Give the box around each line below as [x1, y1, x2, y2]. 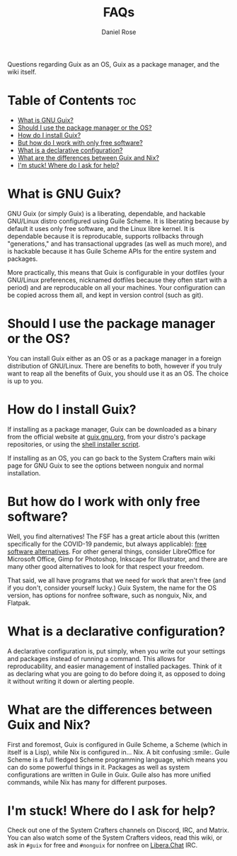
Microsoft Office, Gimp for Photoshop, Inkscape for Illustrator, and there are [7, 554, 228, 563]
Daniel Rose [101, 28, 137, 36]
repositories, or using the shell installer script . [7, 440, 141, 449]
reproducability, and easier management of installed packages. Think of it [7, 662, 222, 670]
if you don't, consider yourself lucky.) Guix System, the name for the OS [7, 583, 217, 592]
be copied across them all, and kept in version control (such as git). [7, 291, 204, 299]
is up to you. [7, 376, 44, 385]
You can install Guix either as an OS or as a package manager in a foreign [7, 354, 221, 362]
